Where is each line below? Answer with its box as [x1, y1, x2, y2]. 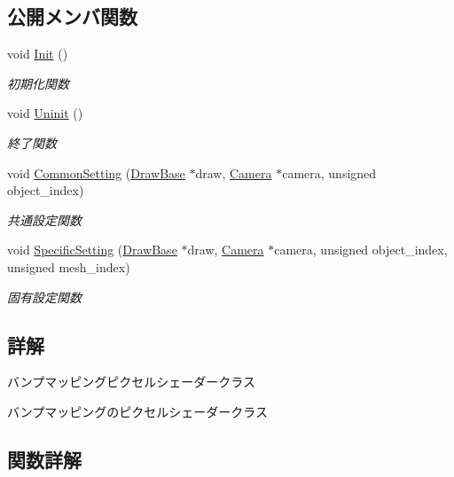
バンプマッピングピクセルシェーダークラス [7, 372, 255, 391]
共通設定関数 [7, 210, 82, 229]
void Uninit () [7, 104, 83, 122]
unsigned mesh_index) [7, 257, 130, 276]
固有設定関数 [7, 287, 82, 306]
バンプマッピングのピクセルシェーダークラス [7, 402, 268, 420]
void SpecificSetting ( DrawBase [7, 240, 177, 259]
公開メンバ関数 [7, 3, 137, 30]
